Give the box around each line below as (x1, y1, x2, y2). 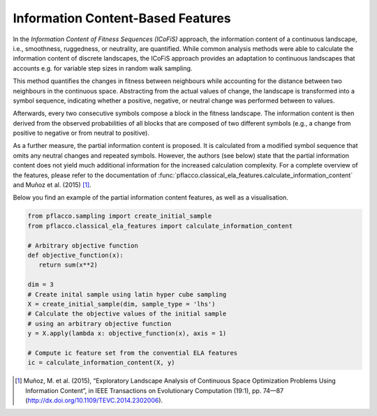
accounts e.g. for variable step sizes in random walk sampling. (13, 64, 193, 73)
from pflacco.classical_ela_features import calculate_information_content (27, 222, 293, 230)
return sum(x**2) (38, 261, 98, 269)
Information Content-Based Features (13, 10, 231, 26)
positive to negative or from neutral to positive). (13, 129, 150, 138)
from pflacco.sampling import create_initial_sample (27, 212, 212, 220)
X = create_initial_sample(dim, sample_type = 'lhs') (27, 300, 216, 308)
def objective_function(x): (27, 251, 124, 259)
